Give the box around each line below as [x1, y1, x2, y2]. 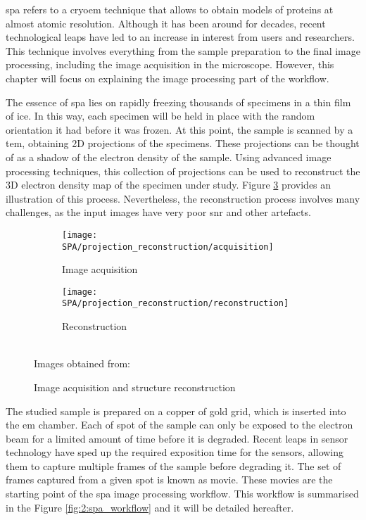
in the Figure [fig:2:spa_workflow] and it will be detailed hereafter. [6, 500, 294, 514]
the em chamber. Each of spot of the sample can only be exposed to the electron [6, 417, 353, 432]
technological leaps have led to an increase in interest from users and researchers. [6, 30, 355, 44]
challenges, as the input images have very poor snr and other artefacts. [6, 205, 311, 220]
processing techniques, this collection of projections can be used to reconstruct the [6, 163, 360, 178]
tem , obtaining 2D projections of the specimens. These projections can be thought [6, 136, 360, 151]
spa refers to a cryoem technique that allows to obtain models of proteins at [6, 2, 334, 16]
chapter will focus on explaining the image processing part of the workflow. [6, 70, 329, 85]
